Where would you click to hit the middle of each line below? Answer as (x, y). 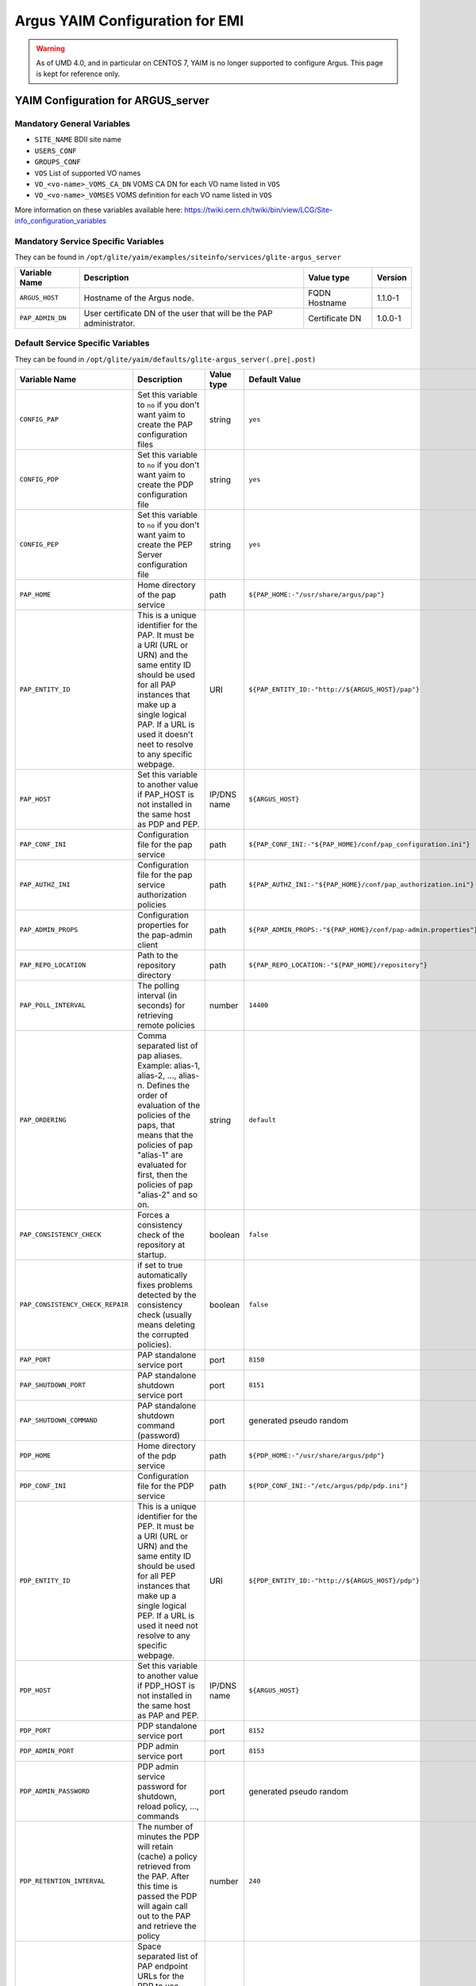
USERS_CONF (56, 151)
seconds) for (161, 1005)
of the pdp (157, 1455)
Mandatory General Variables (73, 124)
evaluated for (162, 1165)
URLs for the (161, 1976)
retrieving (155, 1015)
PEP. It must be (166, 1526)
